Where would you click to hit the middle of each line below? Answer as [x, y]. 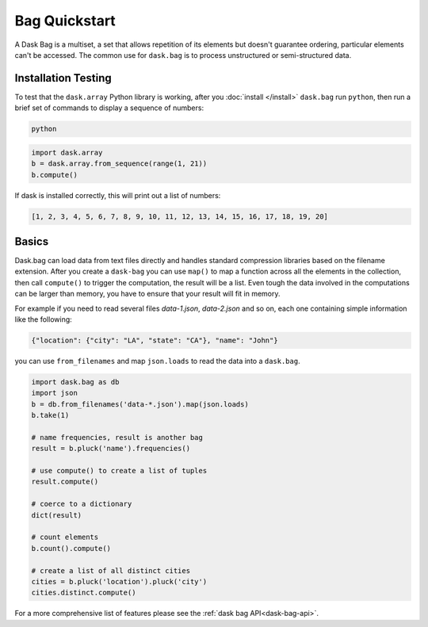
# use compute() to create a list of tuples [119, 471]
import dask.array [67, 152]
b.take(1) [50, 415]
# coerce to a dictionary [82, 504]
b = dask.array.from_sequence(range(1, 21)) [119, 164]
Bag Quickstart [65, 21]
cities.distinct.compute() [84, 593]
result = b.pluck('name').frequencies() [111, 449]
